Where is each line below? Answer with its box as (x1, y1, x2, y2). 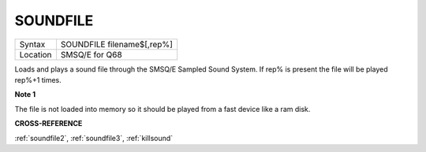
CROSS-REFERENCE (14, 119, 83, 128)
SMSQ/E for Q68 (60, 49, 122, 60)
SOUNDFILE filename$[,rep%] (60, 39, 174, 50)
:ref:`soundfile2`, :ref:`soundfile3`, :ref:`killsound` (14, 133, 174, 143)
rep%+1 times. (14, 75, 62, 84)
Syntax (19, 39, 46, 50)
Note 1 (14, 90, 35, 99)
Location (19, 49, 52, 60)
